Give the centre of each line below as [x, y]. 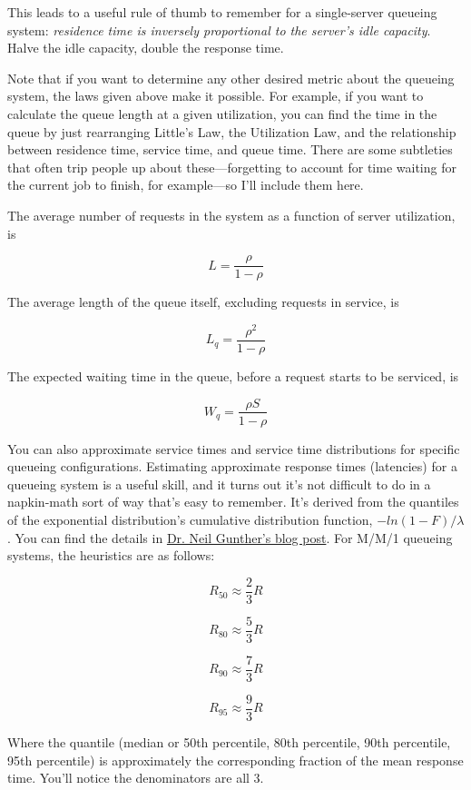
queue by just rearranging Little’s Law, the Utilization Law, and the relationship [232, 131]
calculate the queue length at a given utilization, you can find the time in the [222, 113]
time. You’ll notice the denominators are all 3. [136, 778]
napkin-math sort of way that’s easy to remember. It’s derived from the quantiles [233, 502]
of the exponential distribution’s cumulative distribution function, [190, 519]
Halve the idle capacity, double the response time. [146, 48]
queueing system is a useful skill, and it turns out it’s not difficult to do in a [219, 484]
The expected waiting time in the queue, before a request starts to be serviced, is [233, 375]
